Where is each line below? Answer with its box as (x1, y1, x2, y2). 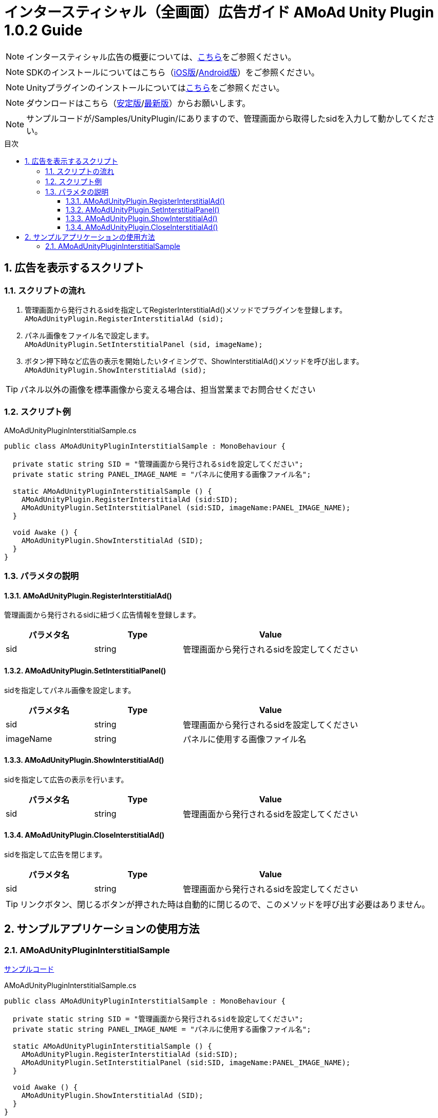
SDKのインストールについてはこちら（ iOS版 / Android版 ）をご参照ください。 (26, 67, 320, 78)
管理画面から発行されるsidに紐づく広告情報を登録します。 (4, 610, 200, 620)
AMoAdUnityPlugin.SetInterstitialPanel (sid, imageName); (25, 340, 263, 349)
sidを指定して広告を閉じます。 (4, 850, 107, 859)
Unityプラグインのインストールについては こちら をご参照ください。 (26, 82, 284, 93)
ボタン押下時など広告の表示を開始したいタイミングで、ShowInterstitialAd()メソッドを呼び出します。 (25, 356, 364, 365)
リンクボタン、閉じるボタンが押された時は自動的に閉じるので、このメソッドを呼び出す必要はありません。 (20, 899, 430, 910)
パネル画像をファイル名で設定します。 (25, 331, 154, 340)
